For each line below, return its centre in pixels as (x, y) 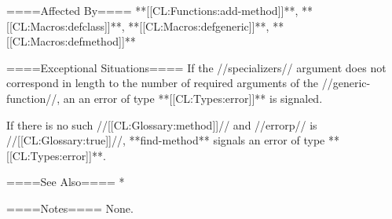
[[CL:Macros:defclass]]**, (66, 26)
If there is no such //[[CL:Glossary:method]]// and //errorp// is (162, 124)
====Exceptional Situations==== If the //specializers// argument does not (196, 67)
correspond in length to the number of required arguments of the (163, 83)
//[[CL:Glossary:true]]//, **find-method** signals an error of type (166, 140)
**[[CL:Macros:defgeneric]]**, (199, 26)
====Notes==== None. (70, 208)
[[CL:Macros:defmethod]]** (71, 41)
